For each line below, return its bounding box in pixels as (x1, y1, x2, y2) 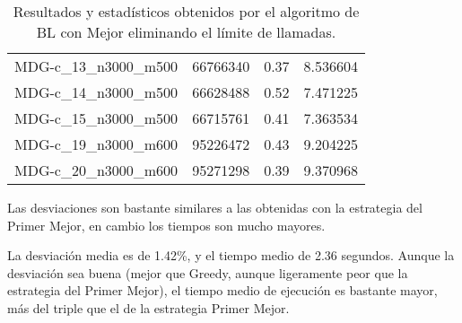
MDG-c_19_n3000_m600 (14, 134, 179, 154)
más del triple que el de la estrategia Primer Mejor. (7, 298, 290, 317)
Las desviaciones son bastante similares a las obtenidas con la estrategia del (7, 198, 423, 216)
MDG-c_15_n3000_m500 (14, 108, 179, 128)
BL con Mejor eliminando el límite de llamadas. (36, 22, 336, 42)
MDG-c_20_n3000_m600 (14, 160, 179, 180)
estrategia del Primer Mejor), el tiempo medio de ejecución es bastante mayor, (7, 281, 438, 300)
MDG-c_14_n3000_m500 (14, 82, 179, 102)
